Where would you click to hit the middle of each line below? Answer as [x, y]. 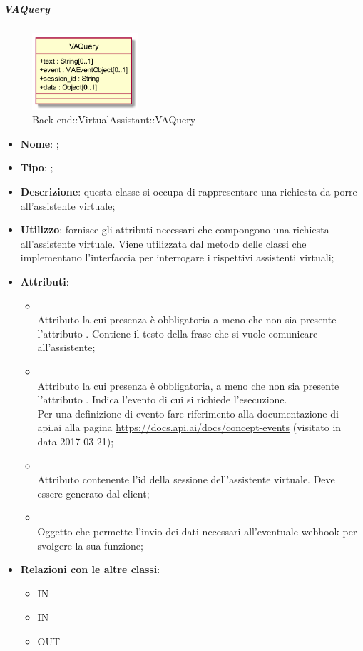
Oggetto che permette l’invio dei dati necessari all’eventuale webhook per [197, 531]
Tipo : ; [37, 167]
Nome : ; [40, 143]
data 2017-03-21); [76, 441]
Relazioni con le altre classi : [90, 569]
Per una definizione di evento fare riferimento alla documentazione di [188, 413]
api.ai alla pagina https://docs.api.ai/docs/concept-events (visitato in [189, 427]
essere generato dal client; [93, 493]
